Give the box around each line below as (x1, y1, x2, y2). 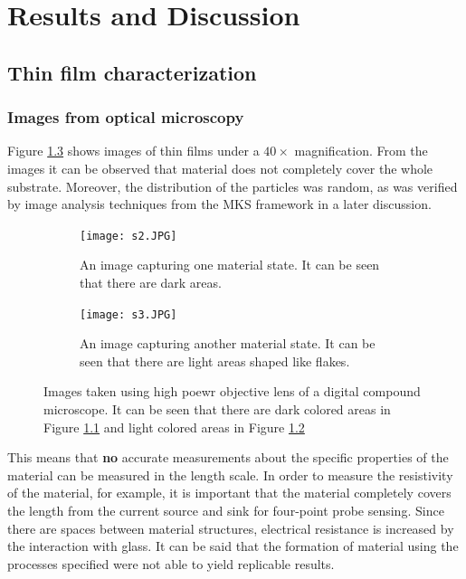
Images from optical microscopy (7, 106, 244, 128)
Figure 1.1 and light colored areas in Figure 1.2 (43, 417, 305, 436)
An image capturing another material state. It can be (80, 334, 376, 353)
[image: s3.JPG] (80, 308, 177, 321)
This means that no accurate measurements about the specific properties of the (7, 448, 449, 467)
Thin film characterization (7, 58, 257, 86)
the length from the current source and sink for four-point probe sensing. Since (7, 501, 444, 519)
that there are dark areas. (80, 273, 222, 291)
